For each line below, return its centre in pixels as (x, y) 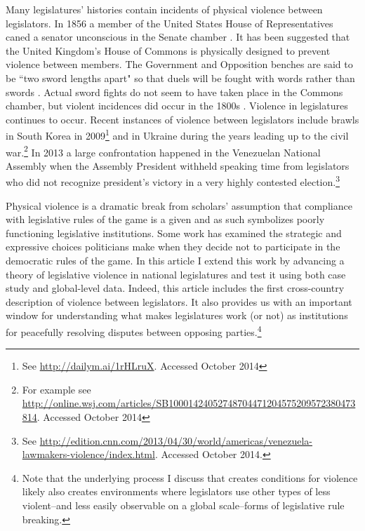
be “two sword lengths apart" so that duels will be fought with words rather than (180, 78)
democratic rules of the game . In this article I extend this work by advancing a (175, 261)
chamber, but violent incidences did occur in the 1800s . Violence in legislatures (177, 106)
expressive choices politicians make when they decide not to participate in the (173, 247)
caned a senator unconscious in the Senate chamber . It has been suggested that (178, 37)
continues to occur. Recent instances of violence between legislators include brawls (182, 119)
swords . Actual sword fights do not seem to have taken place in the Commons (174, 92)
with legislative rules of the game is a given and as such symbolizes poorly (165, 219)
